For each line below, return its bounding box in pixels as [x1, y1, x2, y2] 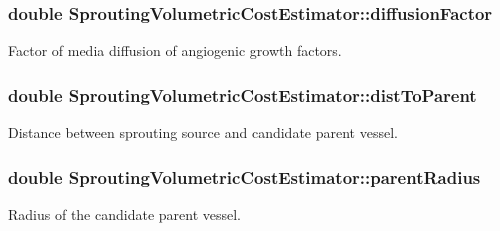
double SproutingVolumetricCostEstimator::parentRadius [8, 164, 481, 189]
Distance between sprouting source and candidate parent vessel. [8, 122, 398, 143]
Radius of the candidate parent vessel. [8, 203, 242, 224]
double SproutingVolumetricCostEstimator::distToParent [8, 82, 477, 107]
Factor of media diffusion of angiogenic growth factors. [8, 40, 342, 61]
